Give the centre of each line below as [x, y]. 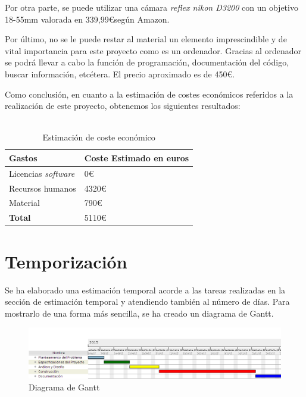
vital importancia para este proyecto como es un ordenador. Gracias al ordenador [153, 50]
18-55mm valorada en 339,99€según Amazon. [87, 19]
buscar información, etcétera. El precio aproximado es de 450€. [120, 74]
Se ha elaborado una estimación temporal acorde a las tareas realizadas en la [145, 290]
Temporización [66, 261]
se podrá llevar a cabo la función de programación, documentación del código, [147, 62]
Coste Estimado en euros [137, 157]
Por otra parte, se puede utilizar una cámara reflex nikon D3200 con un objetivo [152, 7]
